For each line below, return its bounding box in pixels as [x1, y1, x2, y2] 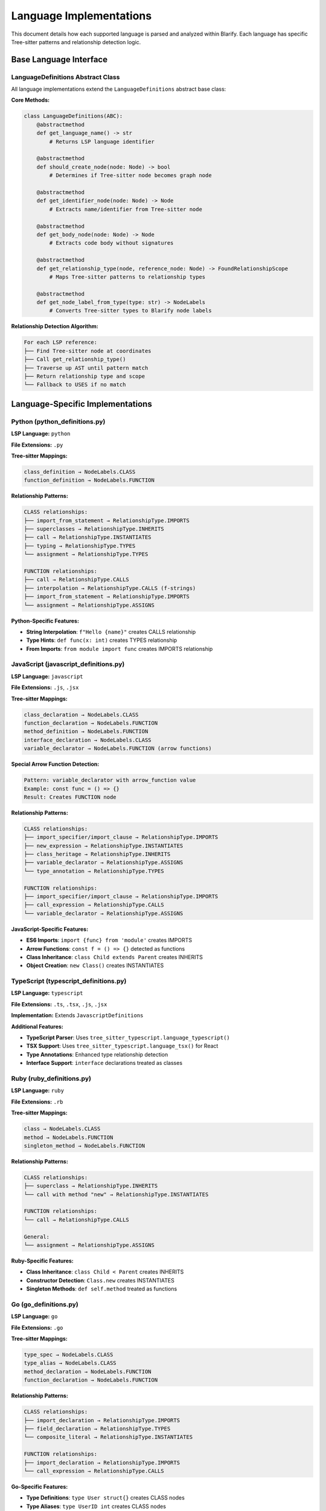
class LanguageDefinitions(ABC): [24, 112, 123, 120]
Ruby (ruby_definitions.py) [11, 1074, 92, 1082]
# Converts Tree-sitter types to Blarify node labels [49, 307, 212, 314]
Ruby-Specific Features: [11, 1257, 74, 1264]
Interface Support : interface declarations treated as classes [26, 1060, 183, 1067]
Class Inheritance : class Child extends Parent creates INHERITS [26, 953, 203, 960]
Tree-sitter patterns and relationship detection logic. [11, 38, 141, 45]
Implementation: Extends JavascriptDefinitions [11, 1012, 144, 1019]
